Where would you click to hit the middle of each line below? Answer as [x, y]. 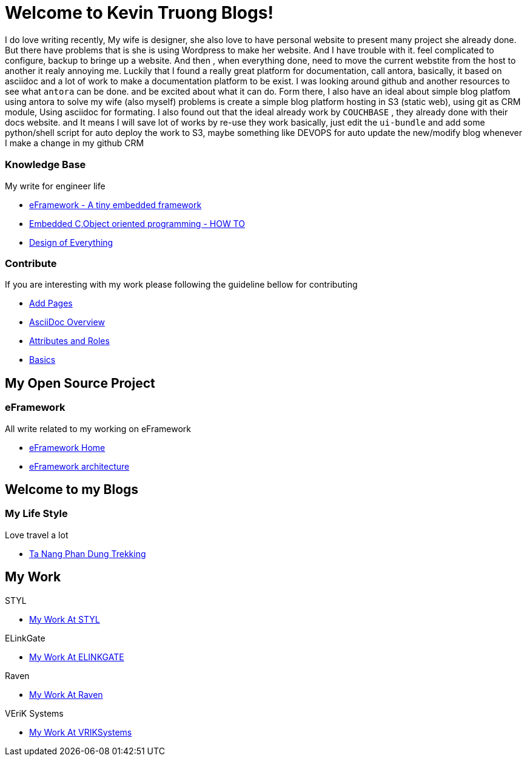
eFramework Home [67, 447]
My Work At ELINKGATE [77, 657]
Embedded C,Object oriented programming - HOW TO [137, 223]
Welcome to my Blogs [72, 489]
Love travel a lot [37, 535]
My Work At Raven [66, 694]
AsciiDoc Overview [67, 322]
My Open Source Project [80, 383]
